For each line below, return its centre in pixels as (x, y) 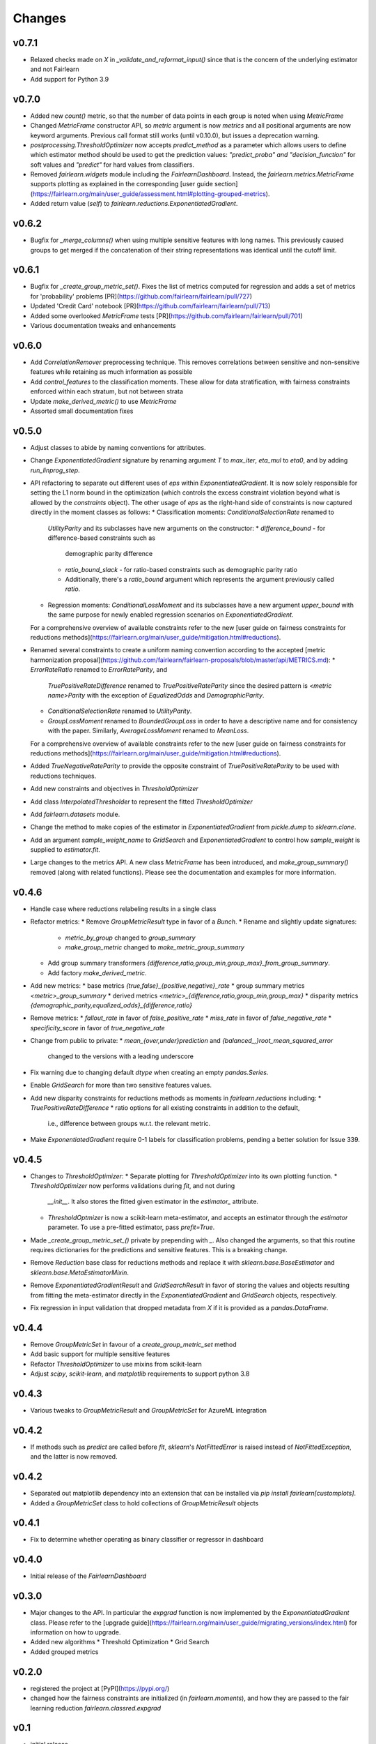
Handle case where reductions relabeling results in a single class (123, 909)
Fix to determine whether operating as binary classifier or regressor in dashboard (147, 1540)
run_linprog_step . (55, 470)
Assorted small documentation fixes (82, 411)
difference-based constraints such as (102, 538)
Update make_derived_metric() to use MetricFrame (103, 401)
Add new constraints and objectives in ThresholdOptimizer (114, 789)
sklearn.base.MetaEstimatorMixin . (79, 1272)
